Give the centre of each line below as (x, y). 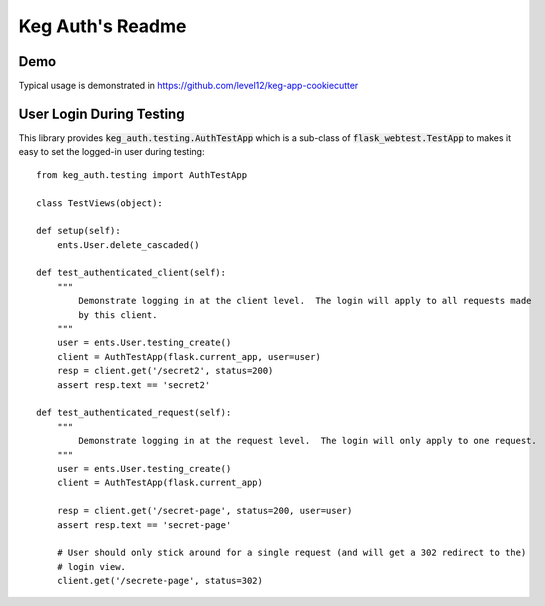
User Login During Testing (101, 113)
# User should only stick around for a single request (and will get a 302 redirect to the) (291, 553)
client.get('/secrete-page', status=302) (160, 581)
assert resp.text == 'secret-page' (144, 524)
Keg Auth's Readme (102, 26)
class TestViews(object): (100, 203)
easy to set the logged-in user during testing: (111, 152)
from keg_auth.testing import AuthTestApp (142, 174)
